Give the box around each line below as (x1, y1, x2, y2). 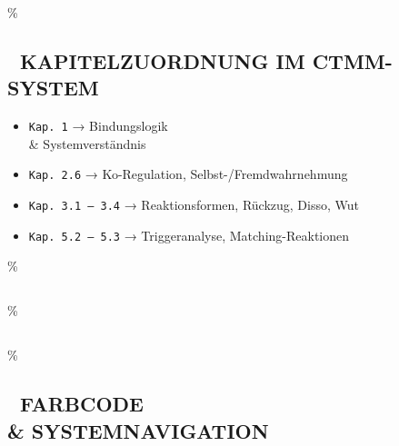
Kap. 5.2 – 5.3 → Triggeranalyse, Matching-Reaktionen (28, 225, 350, 244)
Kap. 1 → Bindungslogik (28, 116, 168, 135)
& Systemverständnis (28, 134, 146, 153)
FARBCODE (19, 390, 144, 418)
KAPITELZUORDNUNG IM (19, 46, 305, 74)
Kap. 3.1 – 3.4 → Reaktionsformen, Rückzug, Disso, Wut (28, 195, 359, 214)
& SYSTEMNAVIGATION (7, 416, 269, 444)
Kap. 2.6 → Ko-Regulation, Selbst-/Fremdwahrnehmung (28, 164, 348, 183)
